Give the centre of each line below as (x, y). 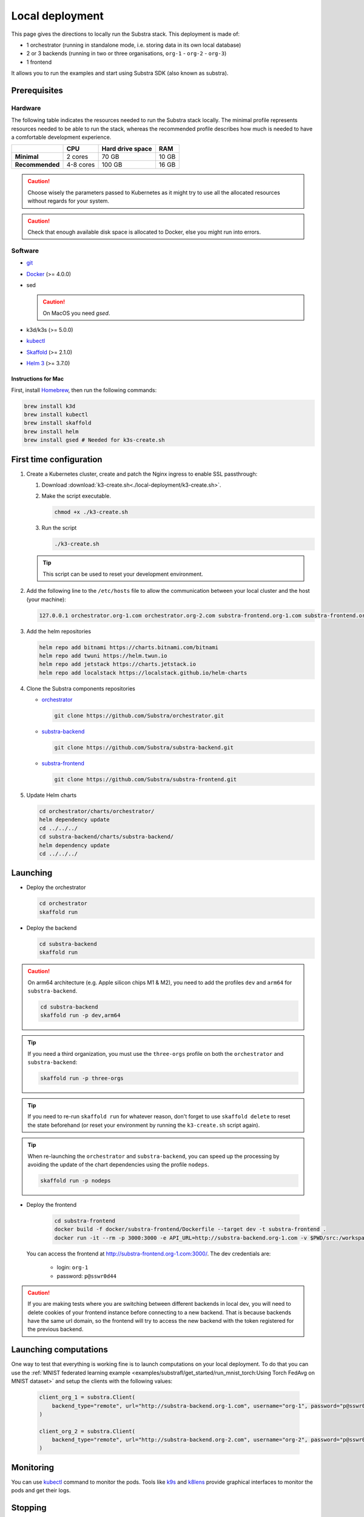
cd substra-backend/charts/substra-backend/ (106, 837)
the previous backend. (56, 1329)
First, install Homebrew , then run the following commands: (84, 390)
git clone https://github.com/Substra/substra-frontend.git (146, 779)
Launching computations (60, 1350)
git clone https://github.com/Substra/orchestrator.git (139, 716)
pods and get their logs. (41, 1490)
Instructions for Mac (37, 379)
